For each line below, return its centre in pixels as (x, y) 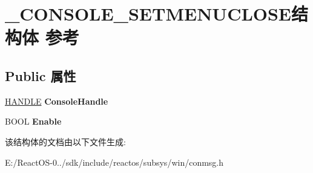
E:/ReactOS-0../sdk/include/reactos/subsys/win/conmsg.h (114, 162)
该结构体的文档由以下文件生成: (65, 141)
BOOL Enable (33, 121)
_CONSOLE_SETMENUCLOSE (148, 14)
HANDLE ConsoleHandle (57, 101)
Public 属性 (41, 75)
